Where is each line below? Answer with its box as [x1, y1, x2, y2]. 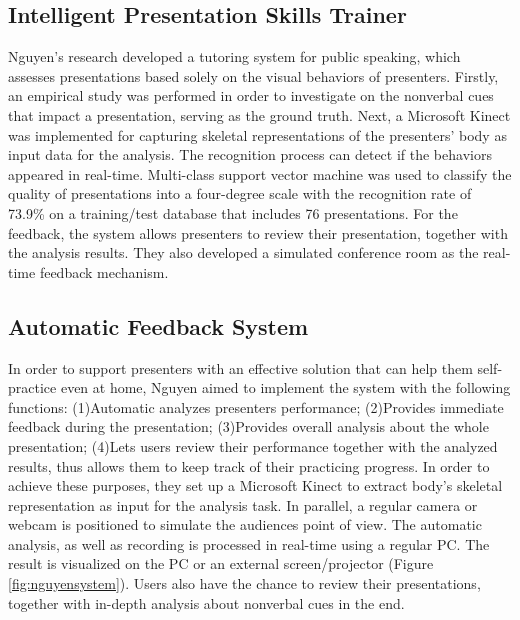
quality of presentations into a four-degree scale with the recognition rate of [8, 183, 472, 204]
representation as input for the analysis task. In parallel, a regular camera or [8, 494, 478, 515]
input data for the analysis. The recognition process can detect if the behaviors [8, 144, 492, 165]
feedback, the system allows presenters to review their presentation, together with [8, 222, 508, 243]
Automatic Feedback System [8, 310, 309, 341]
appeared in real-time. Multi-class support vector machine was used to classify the [8, 163, 512, 184]
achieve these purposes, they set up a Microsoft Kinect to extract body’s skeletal [8, 475, 503, 496]
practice [8, 377, 57, 398]
